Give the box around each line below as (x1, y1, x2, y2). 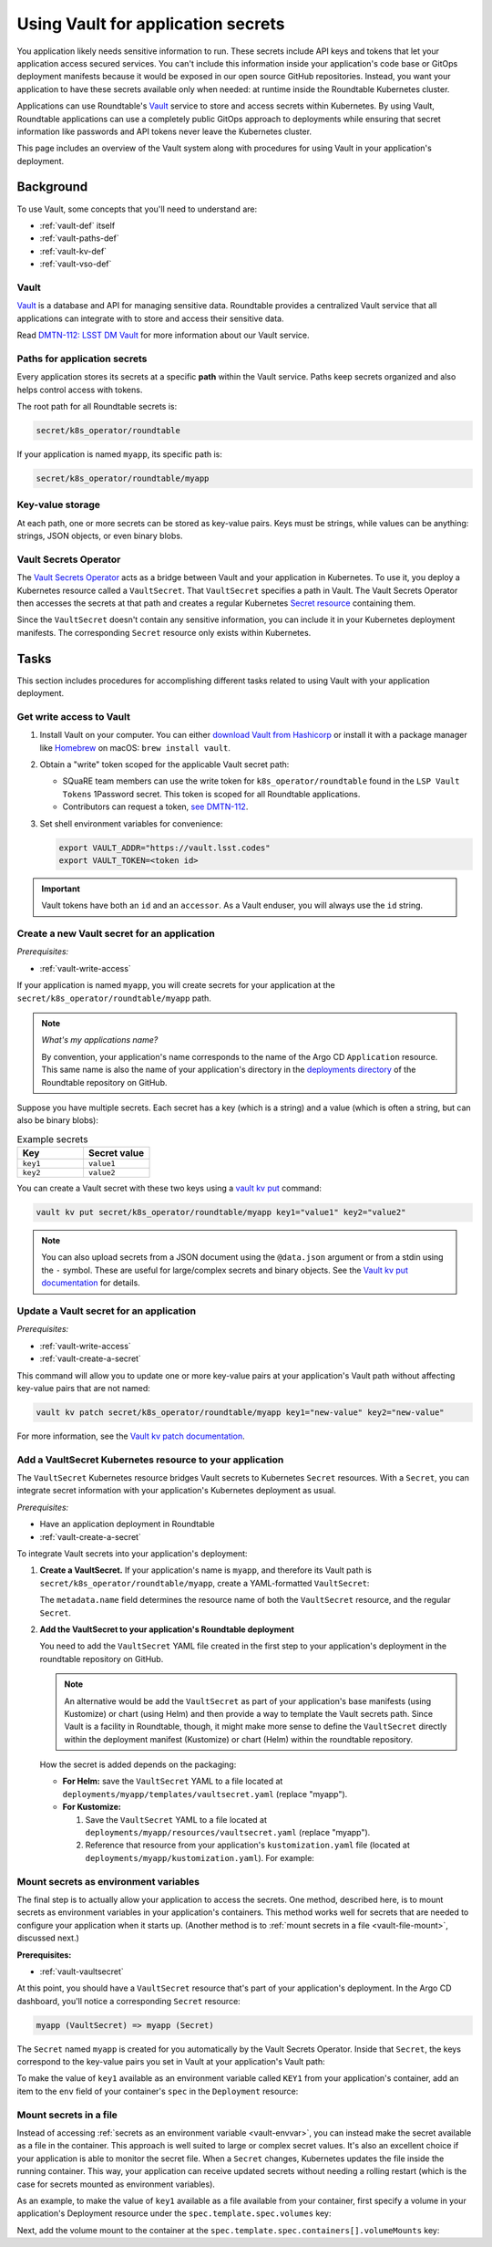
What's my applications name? (41, 1035, 159, 1045)
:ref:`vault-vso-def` (39, 258, 112, 269)
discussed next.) (16, 1932, 79, 1943)
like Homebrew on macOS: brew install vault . (39, 742, 231, 753)
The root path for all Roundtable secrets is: (16, 401, 178, 411)
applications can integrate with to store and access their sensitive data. (16, 313, 284, 324)
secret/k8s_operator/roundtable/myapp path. (16, 993, 211, 1004)
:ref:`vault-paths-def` (39, 233, 119, 244)
